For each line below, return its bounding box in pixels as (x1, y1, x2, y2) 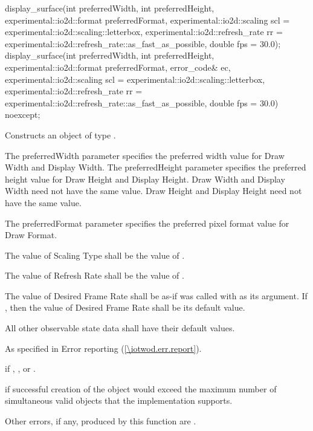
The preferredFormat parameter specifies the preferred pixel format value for (5, 216, 289, 229)
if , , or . (5, 362, 36, 375)
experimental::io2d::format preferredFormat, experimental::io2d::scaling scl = (5, 13, 290, 26)
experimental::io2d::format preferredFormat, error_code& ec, (5, 60, 231, 73)
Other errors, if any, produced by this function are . (5, 415, 196, 427)
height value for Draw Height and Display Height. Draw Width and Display (5, 172, 285, 185)
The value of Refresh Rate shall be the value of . (5, 269, 184, 282)
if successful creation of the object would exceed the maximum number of (5, 382, 277, 395)
